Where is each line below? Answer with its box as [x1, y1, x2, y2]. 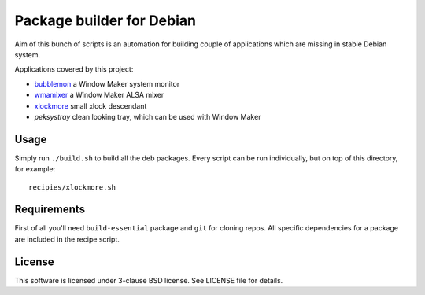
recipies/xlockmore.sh [28, 183, 116, 192]
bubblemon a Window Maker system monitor [34, 79, 180, 88]
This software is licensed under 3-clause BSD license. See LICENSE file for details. [14, 275, 283, 285]
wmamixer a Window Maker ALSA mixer [34, 90, 164, 100]
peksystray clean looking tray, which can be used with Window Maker [34, 112, 261, 121]
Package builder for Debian [14, 12, 197, 29]
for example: [14, 164, 56, 174]
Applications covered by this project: [14, 65, 134, 74]
